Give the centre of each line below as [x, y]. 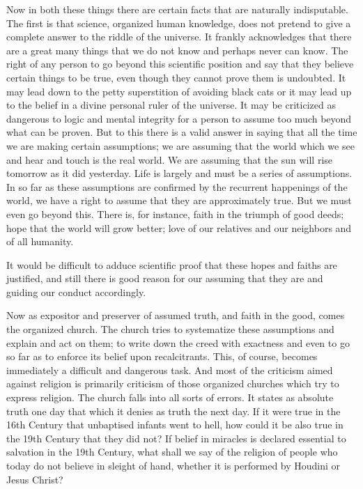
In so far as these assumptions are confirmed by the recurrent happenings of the [177, 186]
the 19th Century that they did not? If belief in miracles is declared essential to [176, 438]
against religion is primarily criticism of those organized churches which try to [173, 383]
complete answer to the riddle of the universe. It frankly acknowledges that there [179, 37]
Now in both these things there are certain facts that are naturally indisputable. [177, 9]
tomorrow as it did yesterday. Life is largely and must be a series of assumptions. [179, 173]
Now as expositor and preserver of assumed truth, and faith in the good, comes [176, 315]
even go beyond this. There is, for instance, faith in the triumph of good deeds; [175, 214]
